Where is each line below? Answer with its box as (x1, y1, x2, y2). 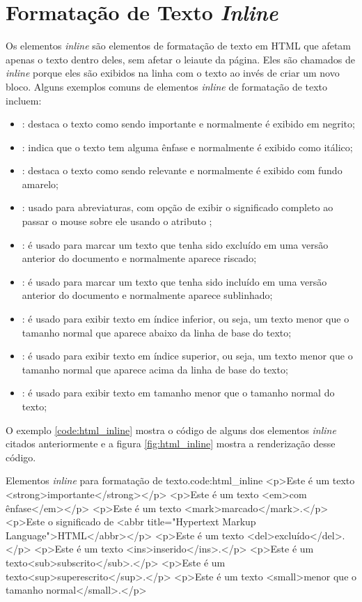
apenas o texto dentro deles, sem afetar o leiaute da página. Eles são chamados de (6, 52, 355, 66)
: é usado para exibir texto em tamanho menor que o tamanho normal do (22, 385, 335, 400)
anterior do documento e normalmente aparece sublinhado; (22, 288, 273, 302)
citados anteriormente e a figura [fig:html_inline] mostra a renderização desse (6, 436, 336, 451)
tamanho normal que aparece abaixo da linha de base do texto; (22, 325, 292, 339)
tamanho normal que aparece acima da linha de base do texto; (22, 362, 288, 376)
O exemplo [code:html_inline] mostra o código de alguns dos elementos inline (6, 422, 336, 437)
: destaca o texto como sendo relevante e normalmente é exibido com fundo (22, 163, 343, 178)
